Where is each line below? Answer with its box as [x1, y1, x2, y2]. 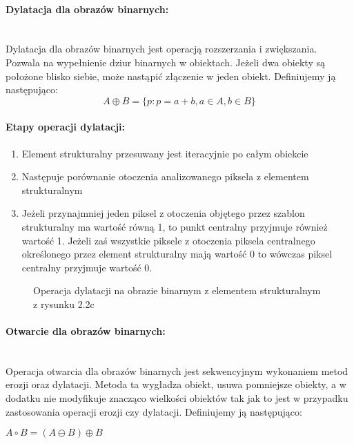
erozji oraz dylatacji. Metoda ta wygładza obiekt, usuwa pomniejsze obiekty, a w [6, 377, 346, 392]
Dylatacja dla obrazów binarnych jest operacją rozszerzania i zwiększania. [6, 41, 317, 56]
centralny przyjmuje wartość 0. [21, 260, 153, 274]
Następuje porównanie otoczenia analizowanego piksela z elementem [21, 169, 309, 184]
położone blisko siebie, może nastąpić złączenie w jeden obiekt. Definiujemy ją [6, 68, 336, 83]
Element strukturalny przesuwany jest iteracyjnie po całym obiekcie [21, 146, 308, 160]
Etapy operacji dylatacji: [6, 119, 126, 134]
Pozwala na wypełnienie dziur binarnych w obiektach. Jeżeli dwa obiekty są [6, 55, 325, 69]
